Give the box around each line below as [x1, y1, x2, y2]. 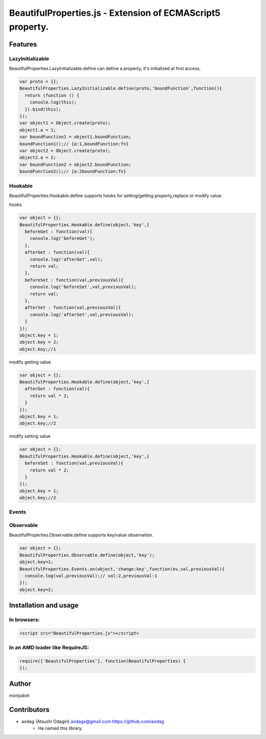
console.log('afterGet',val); [30, 256, 103, 262]
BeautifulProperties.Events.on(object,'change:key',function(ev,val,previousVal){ [19, 566, 225, 572]
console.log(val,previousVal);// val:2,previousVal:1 [25, 573, 158, 578]
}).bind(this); [25, 106, 62, 112]
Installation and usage [9, 601, 79, 610]
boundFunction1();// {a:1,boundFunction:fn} [19, 141, 129, 147]
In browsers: [9, 616, 40, 623]
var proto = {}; [19, 79, 59, 84]
